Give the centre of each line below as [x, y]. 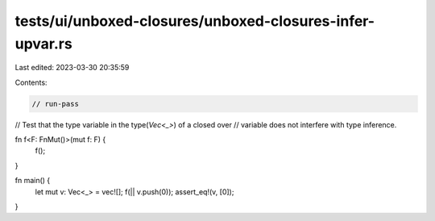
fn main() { [33, 181]
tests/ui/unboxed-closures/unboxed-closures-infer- [195, 21]
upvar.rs [43, 44]
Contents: [31, 82]
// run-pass [56, 104]
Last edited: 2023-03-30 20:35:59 [72, 68]
